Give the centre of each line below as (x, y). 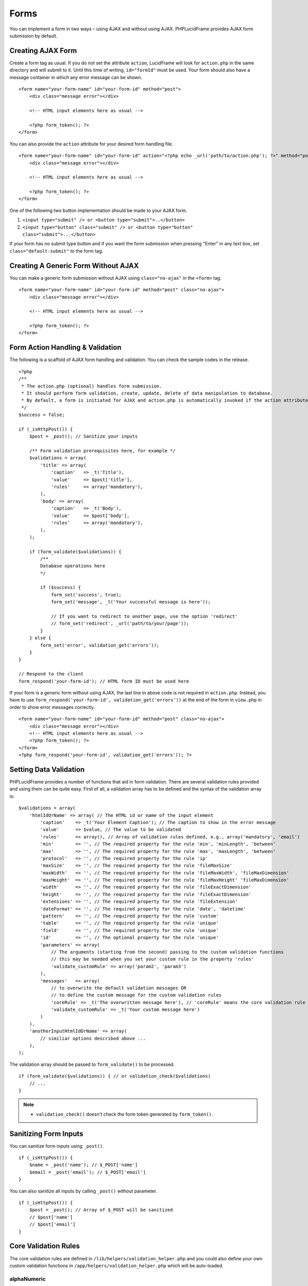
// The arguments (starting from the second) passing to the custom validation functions (168, 952)
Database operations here (73, 566)
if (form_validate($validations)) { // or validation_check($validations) (115, 1076)
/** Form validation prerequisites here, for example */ (102, 451)
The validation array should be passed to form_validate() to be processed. (92, 1064)
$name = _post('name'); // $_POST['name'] (83, 1165)
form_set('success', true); (86, 595)
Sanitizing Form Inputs (46, 1133)
